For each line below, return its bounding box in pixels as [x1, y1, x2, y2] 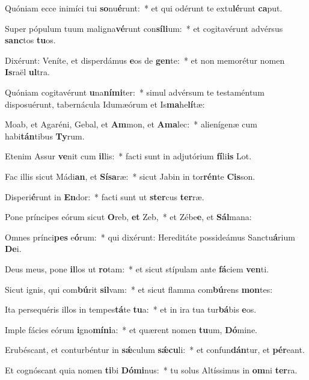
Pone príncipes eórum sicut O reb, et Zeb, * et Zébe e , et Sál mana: [5, 210, 252, 223]
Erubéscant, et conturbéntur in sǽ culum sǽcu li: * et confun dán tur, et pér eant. [5, 343, 305, 356]
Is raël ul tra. [5, 66, 50, 78]
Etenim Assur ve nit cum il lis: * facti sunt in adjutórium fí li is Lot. [5, 150, 252, 162]
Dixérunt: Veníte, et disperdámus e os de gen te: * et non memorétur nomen [5, 54, 285, 66]
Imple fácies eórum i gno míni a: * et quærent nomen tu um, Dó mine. [5, 323, 257, 336]
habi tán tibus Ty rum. [5, 129, 85, 142]
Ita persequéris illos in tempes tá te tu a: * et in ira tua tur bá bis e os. [5, 303, 257, 316]
